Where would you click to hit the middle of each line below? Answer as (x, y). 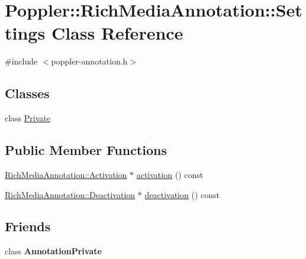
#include (21, 61)
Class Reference (117, 33)
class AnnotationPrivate (53, 251)
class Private (28, 118)
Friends (28, 226)
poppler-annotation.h (89, 61)
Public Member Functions (86, 150)
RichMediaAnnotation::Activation (66, 174)
